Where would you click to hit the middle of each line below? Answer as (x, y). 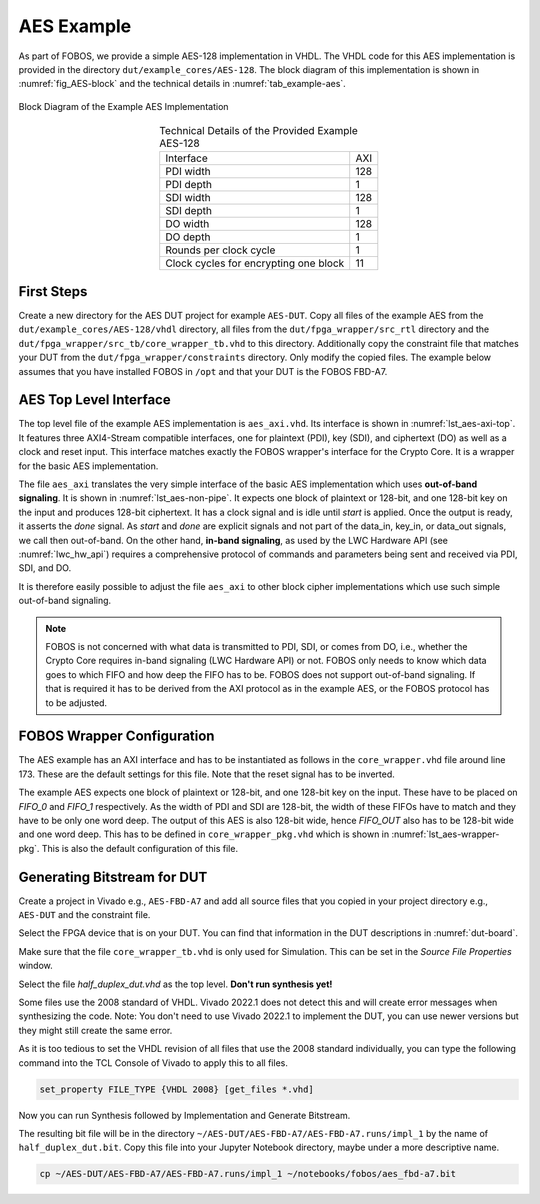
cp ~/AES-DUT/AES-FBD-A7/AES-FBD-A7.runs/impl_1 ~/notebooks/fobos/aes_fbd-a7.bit (248, 1174)
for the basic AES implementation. (88, 466)
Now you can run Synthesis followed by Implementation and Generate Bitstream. (184, 1115)
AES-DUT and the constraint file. (84, 915)
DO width (187, 224)
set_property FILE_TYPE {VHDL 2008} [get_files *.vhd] (176, 1089)
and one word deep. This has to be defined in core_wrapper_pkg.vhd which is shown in (204, 834)
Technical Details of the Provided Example (258, 131)
